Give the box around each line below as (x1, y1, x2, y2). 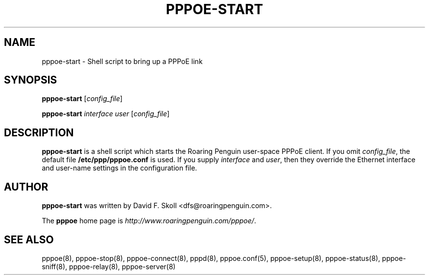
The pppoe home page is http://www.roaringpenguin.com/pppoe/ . (42, 216, 256, 225)
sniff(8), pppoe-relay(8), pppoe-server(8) (42, 262, 176, 271)
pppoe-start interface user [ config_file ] (42, 109, 170, 118)
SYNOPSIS (4, 74, 57, 86)
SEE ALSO (4, 233, 54, 246)
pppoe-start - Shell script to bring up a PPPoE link (42, 57, 203, 65)
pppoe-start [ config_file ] (42, 94, 123, 103)
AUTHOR (4, 180, 48, 193)
